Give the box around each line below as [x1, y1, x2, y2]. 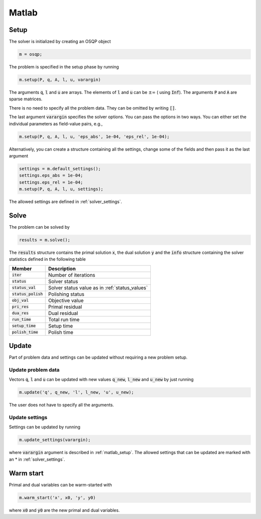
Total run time [48, 316, 80, 323]
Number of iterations [48, 271, 96, 278]
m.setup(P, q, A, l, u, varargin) [19, 77, 101, 82]
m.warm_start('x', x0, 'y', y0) [19, 495, 96, 500]
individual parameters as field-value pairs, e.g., [9, 121, 103, 126]
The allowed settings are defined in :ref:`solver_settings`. [9, 199, 122, 204]
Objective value [48, 297, 84, 304]
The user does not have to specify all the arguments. [9, 402, 114, 408]
